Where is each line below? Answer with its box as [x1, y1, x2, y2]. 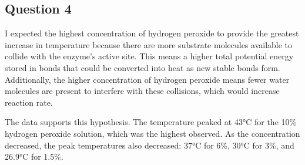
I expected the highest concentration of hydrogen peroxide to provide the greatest [5, 27, 299, 39]
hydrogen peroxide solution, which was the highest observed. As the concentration [5, 127, 300, 139]
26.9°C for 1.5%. [5, 150, 63, 163]
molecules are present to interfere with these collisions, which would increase [5, 85, 280, 97]
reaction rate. [5, 96, 53, 108]
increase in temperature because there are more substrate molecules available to [5, 38, 293, 50]
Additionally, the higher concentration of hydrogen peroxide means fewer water [5, 73, 290, 85]
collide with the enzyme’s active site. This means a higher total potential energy [5, 50, 294, 62]
